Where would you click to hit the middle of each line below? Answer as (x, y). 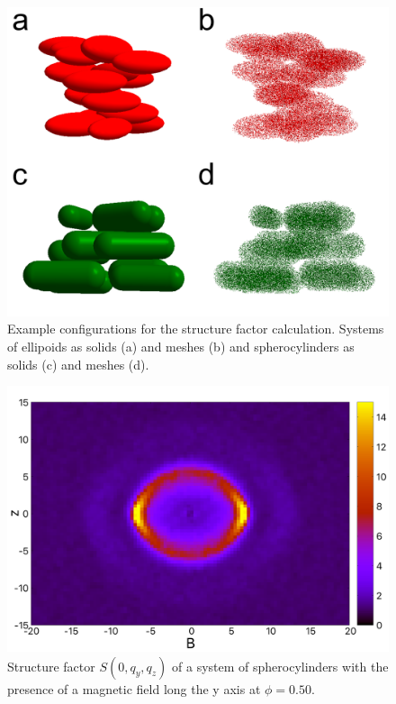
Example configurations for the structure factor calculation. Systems (196, 329)
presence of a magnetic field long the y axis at (134, 688)
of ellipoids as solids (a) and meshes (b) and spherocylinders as (181, 347)
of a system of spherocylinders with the (280, 666)
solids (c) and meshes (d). (78, 364)
